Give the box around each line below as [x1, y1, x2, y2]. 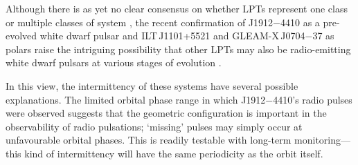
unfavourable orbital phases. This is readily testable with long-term [6, 133, 292, 147]
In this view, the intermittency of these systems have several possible [6, 78, 298, 93]
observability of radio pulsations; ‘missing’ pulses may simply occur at [6, 119, 303, 133]
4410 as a [280, 14, 320, 29]
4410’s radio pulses [273, 92, 352, 106]
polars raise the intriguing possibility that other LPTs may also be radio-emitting [6, 41, 351, 56]
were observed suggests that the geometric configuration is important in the [6, 106, 327, 120]
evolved [6, 28, 37, 43]
